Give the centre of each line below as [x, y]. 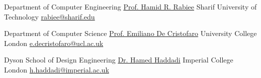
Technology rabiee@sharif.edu [50, 16]
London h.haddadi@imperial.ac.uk [57, 69]
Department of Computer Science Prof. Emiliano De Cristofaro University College [130, 33]
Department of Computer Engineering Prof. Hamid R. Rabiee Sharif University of [130, 6]
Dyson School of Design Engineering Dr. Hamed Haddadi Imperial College [119, 60]
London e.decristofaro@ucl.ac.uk [54, 43]
